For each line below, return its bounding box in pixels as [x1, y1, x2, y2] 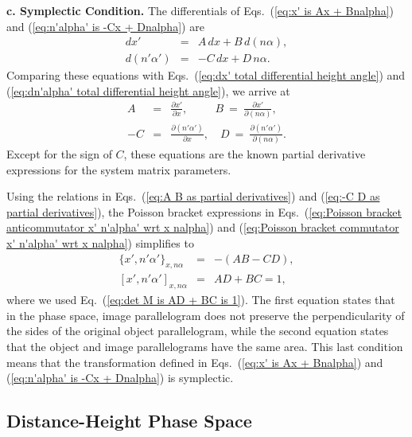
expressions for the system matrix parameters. [6, 161, 231, 178]
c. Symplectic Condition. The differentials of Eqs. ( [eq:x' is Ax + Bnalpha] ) [6, 2, 394, 18]
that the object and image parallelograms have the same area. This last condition [6, 338, 403, 355]
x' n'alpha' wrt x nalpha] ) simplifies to [6, 235, 194, 252]
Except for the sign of [6, 146, 112, 162]
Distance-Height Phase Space [6, 408, 252, 433]
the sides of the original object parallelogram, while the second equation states [6, 322, 389, 339]
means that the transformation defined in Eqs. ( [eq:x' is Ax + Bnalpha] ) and [6, 353, 383, 370]
